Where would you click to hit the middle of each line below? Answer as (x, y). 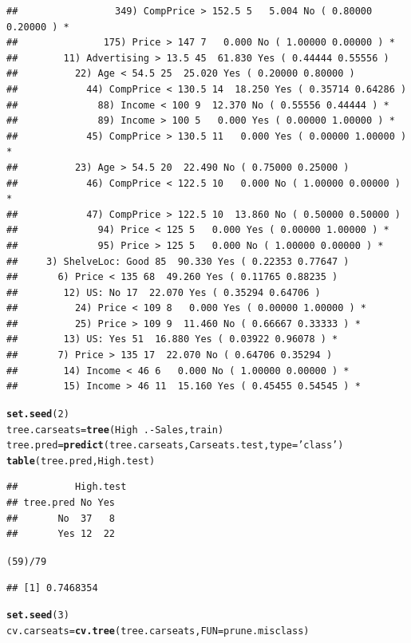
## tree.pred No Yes (61, 503)
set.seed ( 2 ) (38, 414)
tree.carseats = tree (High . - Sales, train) (115, 430)
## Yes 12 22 (61, 534)
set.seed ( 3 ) (38, 615)
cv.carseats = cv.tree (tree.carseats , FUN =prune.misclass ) (158, 631)
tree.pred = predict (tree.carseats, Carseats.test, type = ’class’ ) (175, 446)
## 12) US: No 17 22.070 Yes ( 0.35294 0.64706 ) (164, 292)
